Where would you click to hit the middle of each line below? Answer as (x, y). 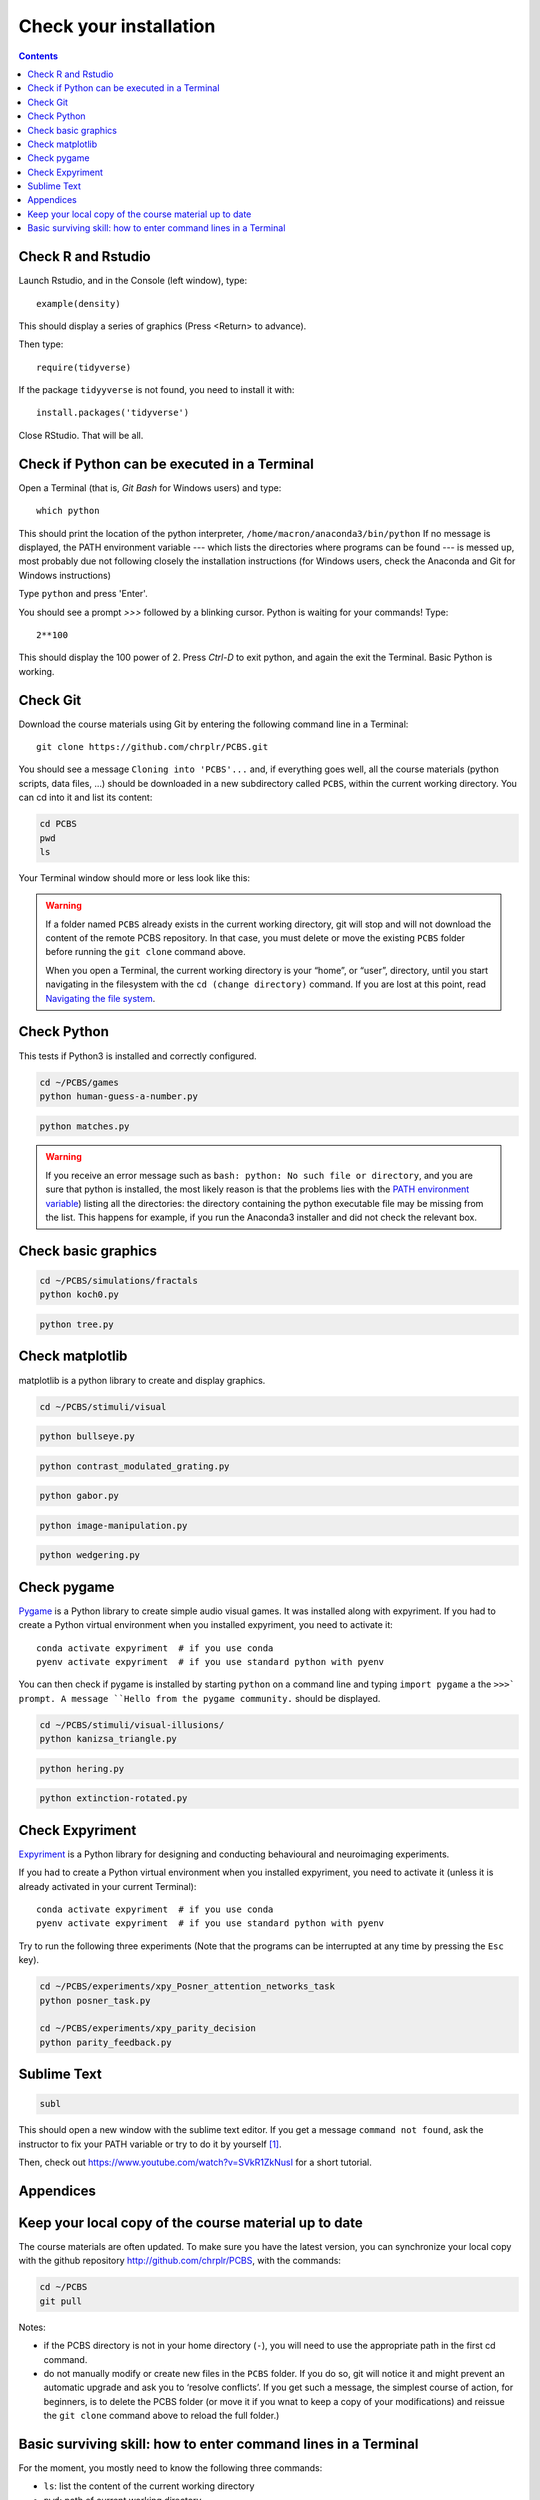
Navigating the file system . (100, 998)
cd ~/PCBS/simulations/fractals (119, 1281)
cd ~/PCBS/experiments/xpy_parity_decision (148, 2028)
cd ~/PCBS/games (79, 1082)
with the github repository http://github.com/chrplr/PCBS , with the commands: (180, 2261)
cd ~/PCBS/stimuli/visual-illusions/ (132, 1724)
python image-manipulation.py (113, 1525)
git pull (61, 2301)
